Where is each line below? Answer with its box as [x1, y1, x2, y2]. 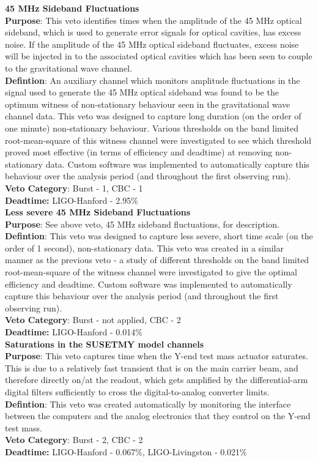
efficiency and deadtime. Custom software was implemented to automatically [5, 277, 292, 290]
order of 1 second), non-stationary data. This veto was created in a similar [5, 241, 284, 254]
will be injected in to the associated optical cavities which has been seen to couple [5, 50, 312, 62]
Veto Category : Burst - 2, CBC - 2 [5, 433, 143, 446]
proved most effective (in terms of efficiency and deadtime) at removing [5, 146, 273, 158]
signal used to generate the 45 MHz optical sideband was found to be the [5, 86, 279, 99]
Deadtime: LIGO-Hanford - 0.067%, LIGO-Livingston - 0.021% [5, 445, 247, 458]
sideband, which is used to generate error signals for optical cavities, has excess [5, 26, 301, 39]
